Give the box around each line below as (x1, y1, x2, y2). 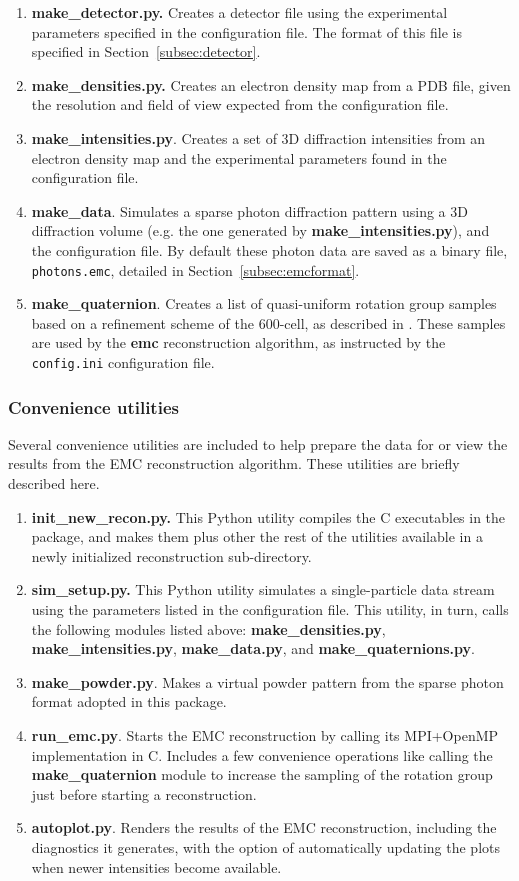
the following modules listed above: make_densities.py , (31, 618, 386, 639)
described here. (8, 473, 100, 494)
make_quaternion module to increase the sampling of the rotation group (31, 764, 493, 785)
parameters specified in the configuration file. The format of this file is (31, 21, 462, 42)
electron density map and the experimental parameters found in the (31, 147, 447, 168)
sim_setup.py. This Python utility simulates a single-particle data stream (31, 579, 495, 600)
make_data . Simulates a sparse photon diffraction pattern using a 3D (31, 200, 468, 221)
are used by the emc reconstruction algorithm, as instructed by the (31, 332, 446, 353)
